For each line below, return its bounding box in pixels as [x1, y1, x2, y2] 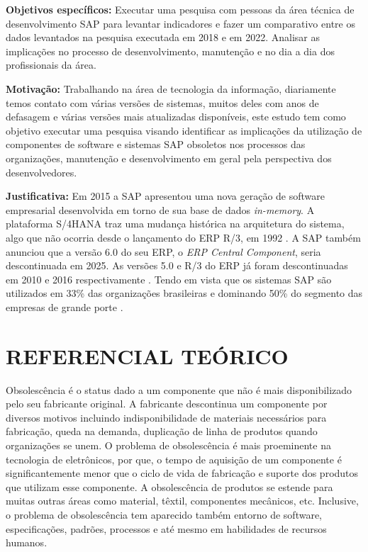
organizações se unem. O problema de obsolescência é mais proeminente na [6, 437, 331, 452]
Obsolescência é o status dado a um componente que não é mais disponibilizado [6, 382, 352, 397]
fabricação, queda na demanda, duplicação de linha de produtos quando [6, 424, 318, 439]
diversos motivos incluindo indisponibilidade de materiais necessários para [6, 410, 327, 424]
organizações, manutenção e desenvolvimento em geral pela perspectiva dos [6, 150, 332, 165]
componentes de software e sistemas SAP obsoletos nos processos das [6, 137, 306, 152]
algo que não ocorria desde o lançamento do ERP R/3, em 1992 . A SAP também [6, 230, 361, 244]
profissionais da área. [6, 57, 96, 72]
